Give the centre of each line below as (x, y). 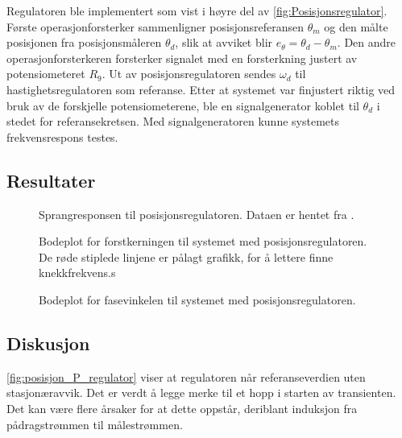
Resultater (51, 180)
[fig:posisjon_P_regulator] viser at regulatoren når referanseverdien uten (186, 376)
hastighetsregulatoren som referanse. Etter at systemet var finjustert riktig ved (201, 89)
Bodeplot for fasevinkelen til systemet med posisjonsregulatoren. (197, 299)
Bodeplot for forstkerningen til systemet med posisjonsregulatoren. (203, 241)
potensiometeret (46, 74)
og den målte (356, 26)
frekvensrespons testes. (62, 136)
